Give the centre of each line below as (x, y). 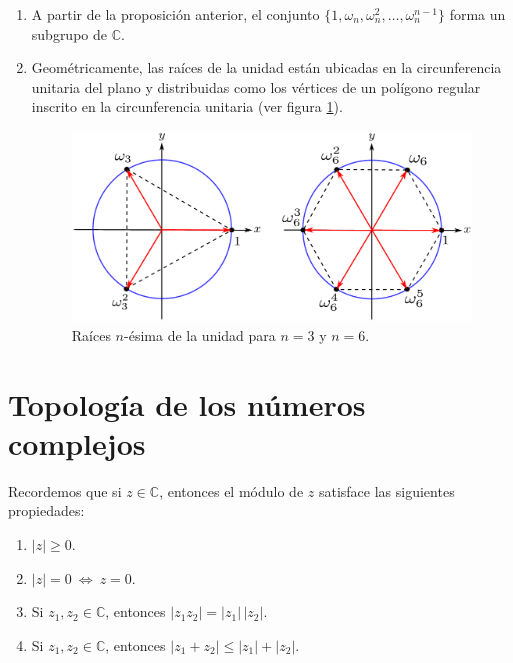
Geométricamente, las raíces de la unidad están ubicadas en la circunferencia (266, 67)
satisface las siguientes (386, 490)
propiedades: (46, 510)
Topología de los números (187, 403)
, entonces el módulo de (231, 490)
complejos (77, 442)
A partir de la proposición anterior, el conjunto (175, 14)
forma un (477, 14)
